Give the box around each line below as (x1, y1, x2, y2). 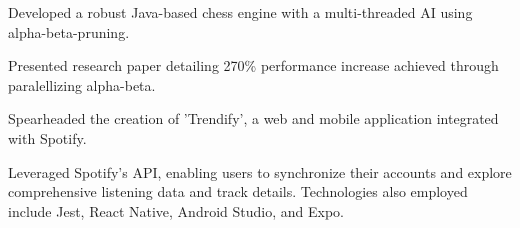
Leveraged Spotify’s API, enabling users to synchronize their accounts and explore (8, 161, 512, 182)
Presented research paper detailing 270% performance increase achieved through (8, 55, 499, 76)
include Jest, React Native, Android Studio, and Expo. (8, 200, 344, 221)
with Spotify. (8, 127, 87, 148)
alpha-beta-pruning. (8, 21, 130, 42)
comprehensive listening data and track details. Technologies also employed (8, 181, 468, 202)
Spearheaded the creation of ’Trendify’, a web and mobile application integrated (8, 108, 499, 129)
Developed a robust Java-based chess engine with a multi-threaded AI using (8, 2, 473, 22)
